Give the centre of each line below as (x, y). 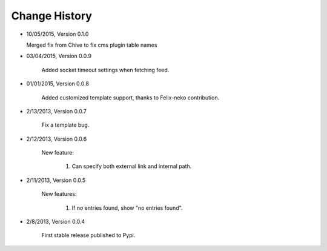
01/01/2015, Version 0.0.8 (58, 84)
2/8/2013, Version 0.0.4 (56, 222)
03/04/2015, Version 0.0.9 (59, 56)
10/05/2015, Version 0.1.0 (58, 34)
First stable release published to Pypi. (88, 235)
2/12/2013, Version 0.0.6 (57, 139)
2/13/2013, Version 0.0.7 (57, 111)
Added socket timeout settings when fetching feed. (105, 70)
